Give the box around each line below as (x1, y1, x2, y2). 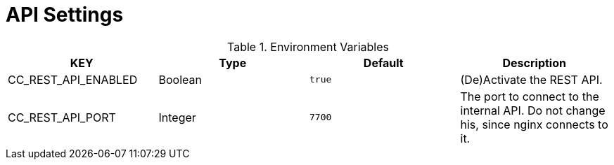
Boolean (158, 72, 202, 87)
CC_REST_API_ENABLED (8, 72, 138, 87)
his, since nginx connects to (460, 117, 608, 131)
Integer (158, 110, 196, 124)
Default (363, 55, 404, 70)
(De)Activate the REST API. (460, 72, 603, 87)
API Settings (6, 3, 124, 27)
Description (502, 55, 566, 70)
